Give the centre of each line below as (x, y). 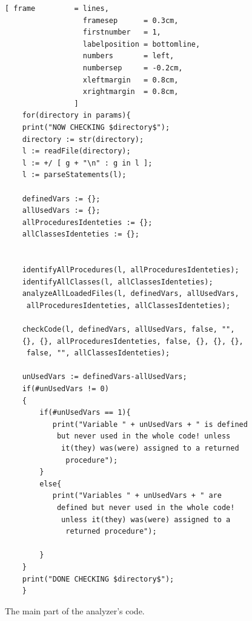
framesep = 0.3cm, (131, 20)
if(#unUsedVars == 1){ (85, 413)
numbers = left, (128, 56)
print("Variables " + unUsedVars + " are (137, 496)
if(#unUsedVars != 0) (65, 389)
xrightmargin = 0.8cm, (131, 92)
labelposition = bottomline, (141, 44)
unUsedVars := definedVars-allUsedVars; (104, 377)
